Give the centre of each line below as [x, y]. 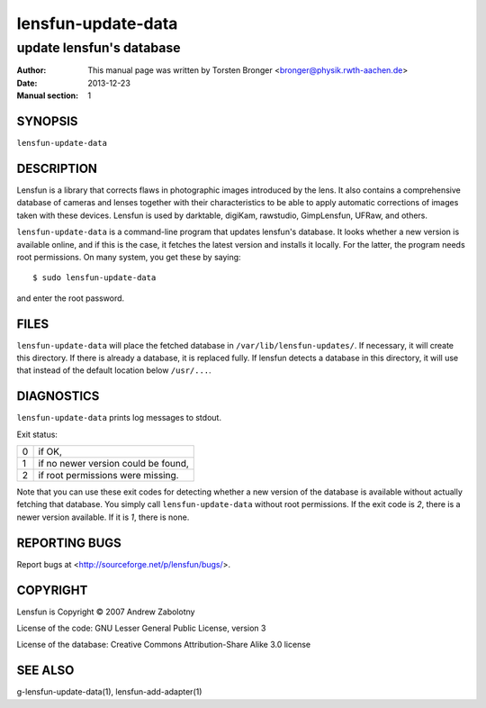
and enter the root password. [71, 298]
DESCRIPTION [57, 168]
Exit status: [37, 434]
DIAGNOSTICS [58, 396]
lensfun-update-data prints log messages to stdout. [119, 418]
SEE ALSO [45, 671]
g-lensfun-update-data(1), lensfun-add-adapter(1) [109, 692]
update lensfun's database [99, 48]
